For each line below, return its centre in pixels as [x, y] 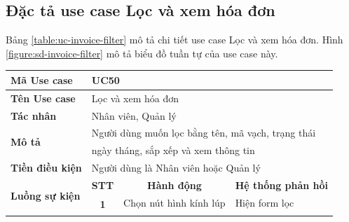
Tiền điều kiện [46, 168]
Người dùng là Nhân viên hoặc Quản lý [176, 168]
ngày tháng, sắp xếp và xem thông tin [173, 150]
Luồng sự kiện [46, 195]
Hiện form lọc [265, 202]
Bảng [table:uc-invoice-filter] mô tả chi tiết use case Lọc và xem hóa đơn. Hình [174, 40]
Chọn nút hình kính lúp [174, 202]
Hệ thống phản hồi [282, 185]
